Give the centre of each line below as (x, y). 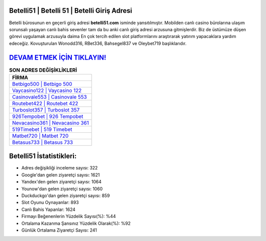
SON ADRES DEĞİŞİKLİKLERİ (43, 70)
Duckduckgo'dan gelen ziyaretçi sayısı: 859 (66, 196)
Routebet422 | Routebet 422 (45, 103)
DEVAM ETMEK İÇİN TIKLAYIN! (58, 58)
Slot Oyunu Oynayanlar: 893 (50, 202)
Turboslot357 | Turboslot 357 (46, 110)
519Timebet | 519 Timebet (42, 129)
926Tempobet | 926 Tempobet (48, 116)
